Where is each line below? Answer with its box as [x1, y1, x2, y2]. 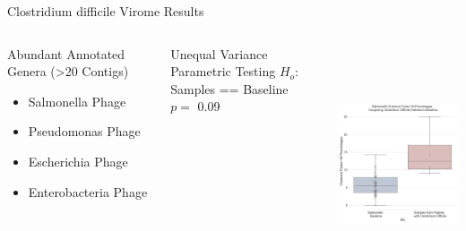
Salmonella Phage [28, 91, 126, 110]
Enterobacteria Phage [28, 182, 148, 201]
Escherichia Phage [28, 151, 128, 170]
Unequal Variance [170, 44, 268, 63]
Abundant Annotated [7, 44, 125, 63]
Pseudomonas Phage [28, 122, 141, 141]
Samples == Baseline [170, 79, 289, 98]
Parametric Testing [170, 62, 276, 81]
